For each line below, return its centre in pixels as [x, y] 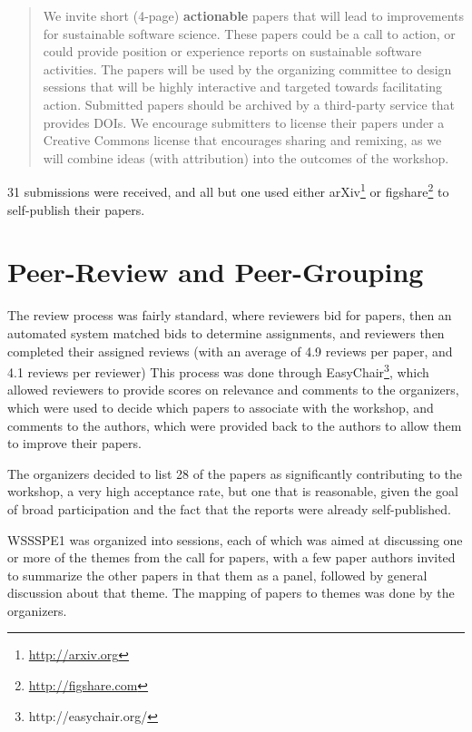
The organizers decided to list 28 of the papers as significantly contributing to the [235, 473]
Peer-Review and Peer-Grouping [216, 272]
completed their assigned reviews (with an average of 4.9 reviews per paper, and [230, 351]
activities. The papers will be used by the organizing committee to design [247, 68]
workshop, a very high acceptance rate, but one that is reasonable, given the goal [233, 491]
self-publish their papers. [76, 209]
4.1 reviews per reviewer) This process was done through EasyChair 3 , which [218, 371]
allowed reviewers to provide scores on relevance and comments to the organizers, [233, 390]
